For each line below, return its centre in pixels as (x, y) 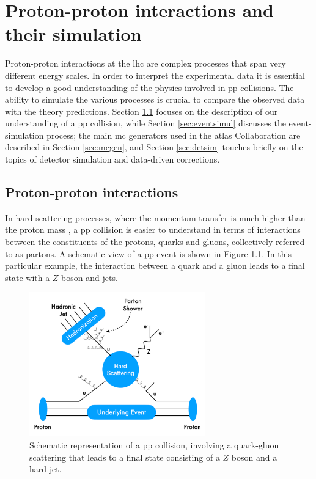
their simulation (73, 34)
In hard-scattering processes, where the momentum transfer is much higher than (155, 217)
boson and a (254, 457)
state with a (28, 277)
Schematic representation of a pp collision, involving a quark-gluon (154, 444)
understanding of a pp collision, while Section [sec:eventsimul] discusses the (145, 123)
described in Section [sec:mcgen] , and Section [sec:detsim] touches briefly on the (154, 147)
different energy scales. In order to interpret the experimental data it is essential (155, 75)
